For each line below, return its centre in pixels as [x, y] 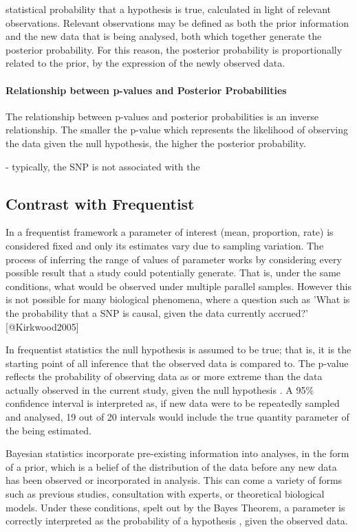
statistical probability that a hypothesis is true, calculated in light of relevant [169, 9]
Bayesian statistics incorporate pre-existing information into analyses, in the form [177, 453]
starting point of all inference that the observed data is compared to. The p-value [177, 363]
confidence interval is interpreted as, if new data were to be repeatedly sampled [173, 403]
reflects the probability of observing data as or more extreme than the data [164, 376]
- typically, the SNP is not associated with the [103, 166]
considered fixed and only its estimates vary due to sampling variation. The [165, 245]
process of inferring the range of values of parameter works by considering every [174, 259]
